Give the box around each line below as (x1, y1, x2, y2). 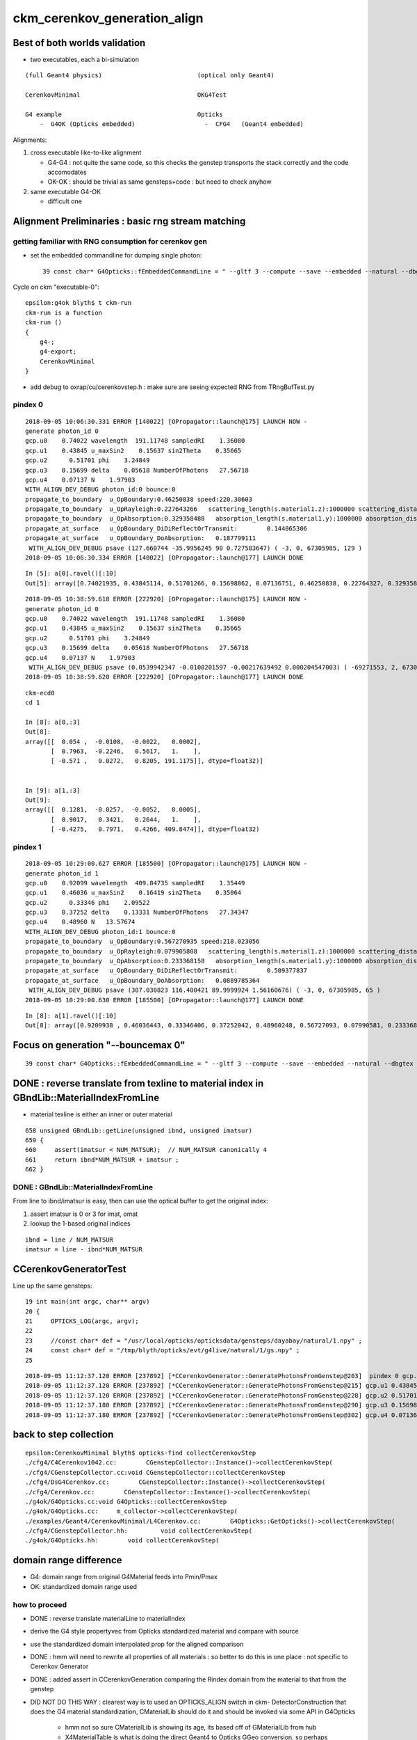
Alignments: (13, 136, 47, 144)
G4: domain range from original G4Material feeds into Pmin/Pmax (30, 1573, 218, 1581)
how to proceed (13, 1599, 67, 1609)
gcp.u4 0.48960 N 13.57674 (25, 918, 136, 926)
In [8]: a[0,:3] (25, 718, 81, 726)
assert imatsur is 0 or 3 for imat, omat (30, 1210, 138, 1218)
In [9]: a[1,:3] (25, 786, 81, 794)
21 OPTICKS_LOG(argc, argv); (25, 1318, 139, 1325)
